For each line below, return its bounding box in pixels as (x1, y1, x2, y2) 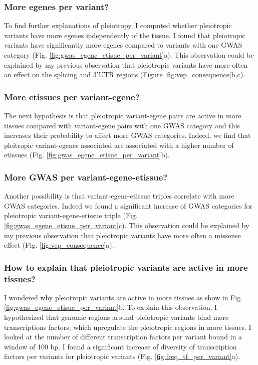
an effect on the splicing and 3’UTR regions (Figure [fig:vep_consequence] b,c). (4, 69, 245, 80)
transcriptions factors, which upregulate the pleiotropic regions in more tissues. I (4, 321, 251, 332)
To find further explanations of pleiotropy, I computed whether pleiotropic (4, 20, 232, 31)
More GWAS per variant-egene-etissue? (4, 170, 168, 183)
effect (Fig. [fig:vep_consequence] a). (4, 240, 114, 250)
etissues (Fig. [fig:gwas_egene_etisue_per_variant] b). (4, 149, 170, 160)
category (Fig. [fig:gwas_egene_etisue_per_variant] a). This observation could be (4, 50, 254, 60)
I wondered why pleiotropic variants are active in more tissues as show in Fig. (4, 292, 243, 302)
